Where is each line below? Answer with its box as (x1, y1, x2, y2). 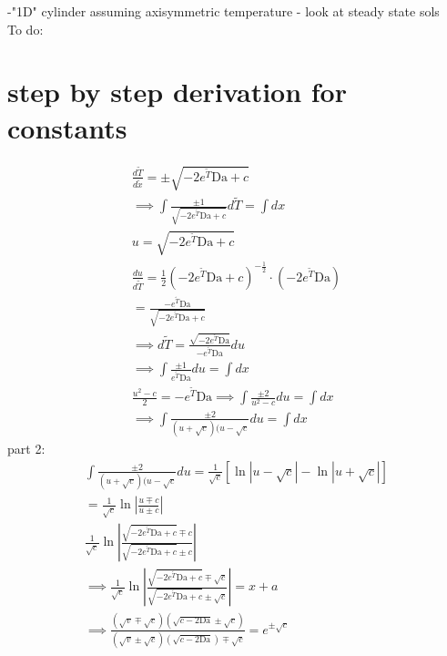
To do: (7, 19, 44, 38)
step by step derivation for (7, 73, 347, 110)
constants (7, 108, 127, 146)
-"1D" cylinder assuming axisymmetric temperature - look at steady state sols (7, 2, 440, 20)
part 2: (7, 439, 46, 458)
